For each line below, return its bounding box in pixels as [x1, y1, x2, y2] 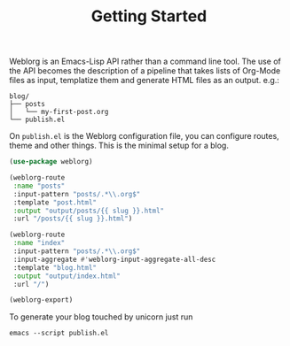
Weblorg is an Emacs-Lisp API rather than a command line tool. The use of [9, 56, 281, 67]
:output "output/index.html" [12, 272, 121, 281]
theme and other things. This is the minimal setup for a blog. [9, 140, 229, 151]
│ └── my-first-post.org [9, 108, 109, 117]
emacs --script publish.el [9, 329, 109, 338]
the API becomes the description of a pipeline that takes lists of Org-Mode [9, 65, 281, 76]
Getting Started [90, 6, 208, 27]
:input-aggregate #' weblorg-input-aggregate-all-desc [12, 255, 216, 264]
